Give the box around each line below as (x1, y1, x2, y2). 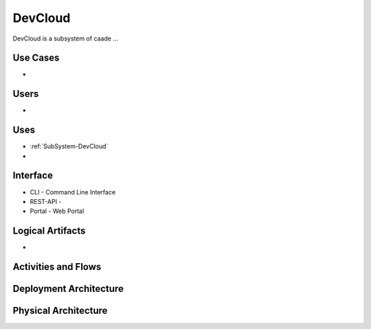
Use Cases (12, 52, 60, 64)
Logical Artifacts (12, 225, 86, 237)
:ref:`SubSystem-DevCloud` (30, 142, 109, 150)
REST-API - (30, 197, 62, 205)
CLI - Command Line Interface (30, 188, 116, 196)
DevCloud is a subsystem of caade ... (12, 34, 119, 43)
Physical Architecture (12, 305, 108, 317)
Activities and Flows (12, 261, 102, 273)
